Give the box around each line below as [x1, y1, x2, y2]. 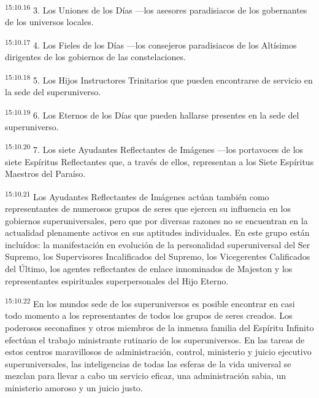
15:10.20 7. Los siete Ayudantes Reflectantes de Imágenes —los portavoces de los [5, 141, 304, 156]
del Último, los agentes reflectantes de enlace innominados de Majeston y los [5, 262, 293, 275]
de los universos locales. [5, 15, 94, 28]
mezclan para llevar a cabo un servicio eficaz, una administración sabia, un [5, 369, 286, 382]
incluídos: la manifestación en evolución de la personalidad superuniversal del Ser [5, 238, 310, 251]
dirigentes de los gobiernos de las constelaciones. [5, 50, 186, 63]
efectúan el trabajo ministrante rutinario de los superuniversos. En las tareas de [5, 333, 305, 346]
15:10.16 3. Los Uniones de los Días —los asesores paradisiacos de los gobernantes [5, 2, 307, 16]
